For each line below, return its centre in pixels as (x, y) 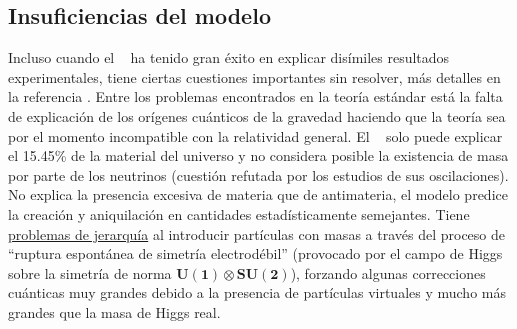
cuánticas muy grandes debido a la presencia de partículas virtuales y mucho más (257, 292)
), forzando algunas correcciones (388, 272)
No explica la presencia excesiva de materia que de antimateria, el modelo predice (258, 194)
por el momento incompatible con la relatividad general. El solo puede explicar (255, 135)
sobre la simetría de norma (90, 272)
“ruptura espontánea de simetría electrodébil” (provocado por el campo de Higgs (255, 253)
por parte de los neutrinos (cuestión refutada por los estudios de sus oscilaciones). (258, 174)
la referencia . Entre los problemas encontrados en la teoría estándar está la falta (255, 96)
